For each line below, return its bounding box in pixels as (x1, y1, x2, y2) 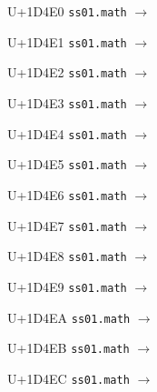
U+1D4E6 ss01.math (7, 185, 127, 204)
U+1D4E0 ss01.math (7, 2, 127, 20)
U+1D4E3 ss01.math (7, 93, 127, 112)
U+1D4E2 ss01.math (7, 63, 127, 82)
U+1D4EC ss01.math (7, 368, 130, 387)
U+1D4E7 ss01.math (7, 216, 127, 235)
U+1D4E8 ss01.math (7, 246, 127, 266)
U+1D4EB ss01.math (7, 338, 130, 357)
